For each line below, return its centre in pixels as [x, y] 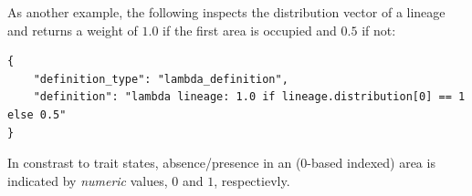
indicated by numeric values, [88, 180]
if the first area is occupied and [250, 30]
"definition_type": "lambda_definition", [161, 79]
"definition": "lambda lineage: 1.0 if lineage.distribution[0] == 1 [249, 97]
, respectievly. [252, 180]
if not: [379, 30]
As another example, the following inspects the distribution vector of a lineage [226, 12]
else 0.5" [37, 114]
